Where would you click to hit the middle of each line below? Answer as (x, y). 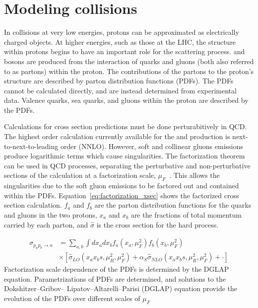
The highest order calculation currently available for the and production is (117, 136)
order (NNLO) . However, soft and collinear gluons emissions (152, 146)
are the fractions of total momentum (186, 215)
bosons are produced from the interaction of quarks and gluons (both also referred (129, 61)
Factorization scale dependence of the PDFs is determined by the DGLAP (117, 269)
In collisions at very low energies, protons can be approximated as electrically (122, 32)
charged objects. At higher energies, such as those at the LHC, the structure (120, 41)
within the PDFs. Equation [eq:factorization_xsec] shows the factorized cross (122, 195)
